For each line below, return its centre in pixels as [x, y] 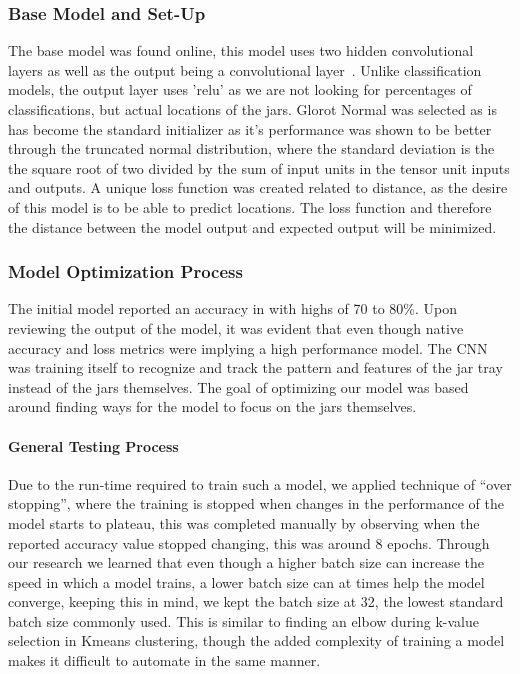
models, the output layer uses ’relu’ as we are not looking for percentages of [240, 89]
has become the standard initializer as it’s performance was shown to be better [250, 128]
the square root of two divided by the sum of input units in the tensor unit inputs [259, 167]
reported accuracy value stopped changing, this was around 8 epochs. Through [249, 542]
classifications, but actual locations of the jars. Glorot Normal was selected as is [252, 109]
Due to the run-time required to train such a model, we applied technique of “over [260, 483]
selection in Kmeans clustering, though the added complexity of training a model [256, 640]
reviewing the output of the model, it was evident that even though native [236, 327]
